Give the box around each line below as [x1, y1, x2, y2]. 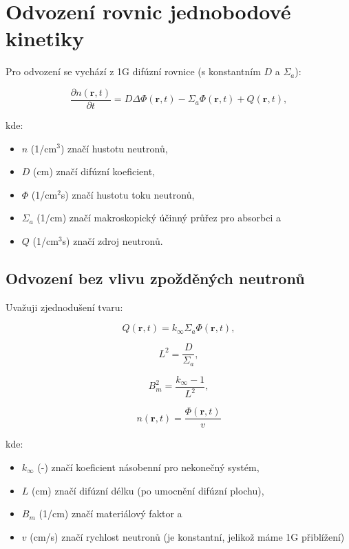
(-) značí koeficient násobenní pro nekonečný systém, [37, 459, 260, 474]
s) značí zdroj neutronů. [62, 233, 163, 248]
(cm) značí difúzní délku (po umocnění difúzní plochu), [32, 483, 264, 497]
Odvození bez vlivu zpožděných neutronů [6, 267, 305, 288]
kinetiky [6, 24, 85, 52]
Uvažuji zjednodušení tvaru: [6, 299, 123, 314]
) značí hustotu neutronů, [60, 141, 168, 155]
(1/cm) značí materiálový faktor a [39, 506, 182, 521]
